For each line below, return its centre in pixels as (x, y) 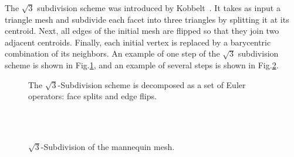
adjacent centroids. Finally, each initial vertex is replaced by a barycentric (138, 42)
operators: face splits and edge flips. (92, 96)
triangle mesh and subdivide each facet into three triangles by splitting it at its (147, 19)
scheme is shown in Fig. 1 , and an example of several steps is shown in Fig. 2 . (142, 64)
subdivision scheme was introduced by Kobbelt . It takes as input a (159, 8)
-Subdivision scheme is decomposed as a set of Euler (152, 84)
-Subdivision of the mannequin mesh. (108, 146)
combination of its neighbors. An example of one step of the (112, 53)
